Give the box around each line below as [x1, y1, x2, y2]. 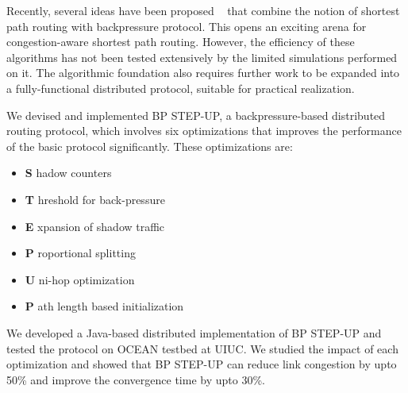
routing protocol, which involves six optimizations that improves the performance [6, 122, 402, 139]
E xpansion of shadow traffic [25, 218, 165, 234]
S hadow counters [25, 164, 112, 181]
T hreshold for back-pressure [25, 191, 165, 207]
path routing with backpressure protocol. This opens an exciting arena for [6, 17, 367, 34]
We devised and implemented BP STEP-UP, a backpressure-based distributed [6, 106, 386, 123]
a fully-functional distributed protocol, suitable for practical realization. [6, 79, 355, 96]
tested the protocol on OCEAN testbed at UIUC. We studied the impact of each [6, 340, 398, 356]
